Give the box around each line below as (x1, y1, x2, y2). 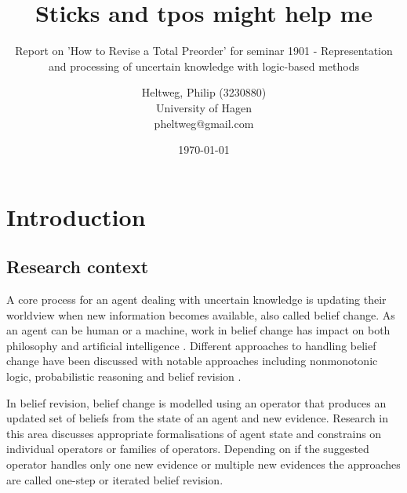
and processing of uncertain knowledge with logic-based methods (49, 57, 359, 74)
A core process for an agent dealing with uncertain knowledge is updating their (6, 291, 387, 308)
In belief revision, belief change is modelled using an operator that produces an (6, 394, 387, 411)
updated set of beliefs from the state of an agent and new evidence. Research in (6, 410, 389, 426)
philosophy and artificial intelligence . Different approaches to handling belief (6, 337, 376, 353)
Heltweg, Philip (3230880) (141, 84, 267, 100)
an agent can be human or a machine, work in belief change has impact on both (6, 322, 391, 338)
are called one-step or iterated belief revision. (6, 471, 223, 488)
